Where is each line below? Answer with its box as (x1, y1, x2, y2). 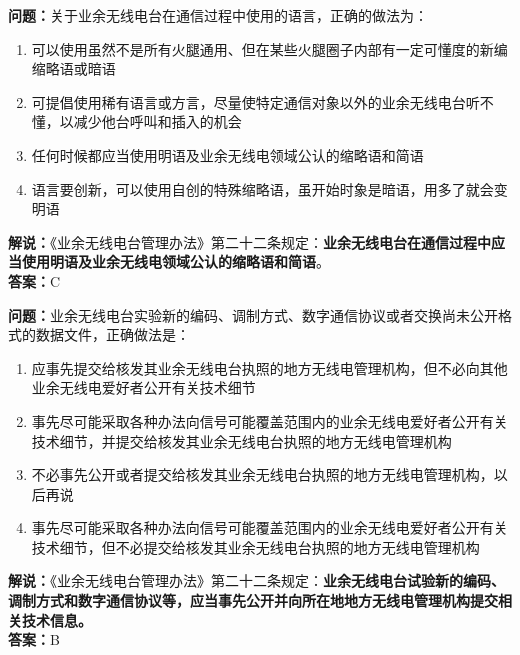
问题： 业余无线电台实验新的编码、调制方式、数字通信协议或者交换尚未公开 (8, 304, 498, 325)
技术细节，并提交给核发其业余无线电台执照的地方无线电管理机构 (31, 430, 452, 451)
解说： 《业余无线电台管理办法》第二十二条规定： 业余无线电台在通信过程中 (8, 231, 491, 252)
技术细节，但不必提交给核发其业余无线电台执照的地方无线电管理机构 (31, 536, 480, 557)
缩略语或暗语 (31, 58, 116, 79)
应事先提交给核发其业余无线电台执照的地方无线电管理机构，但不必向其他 (31, 357, 508, 378)
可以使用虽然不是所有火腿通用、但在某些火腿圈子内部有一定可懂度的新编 (31, 38, 508, 59)
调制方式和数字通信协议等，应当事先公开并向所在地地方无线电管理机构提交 (8, 590, 498, 611)
